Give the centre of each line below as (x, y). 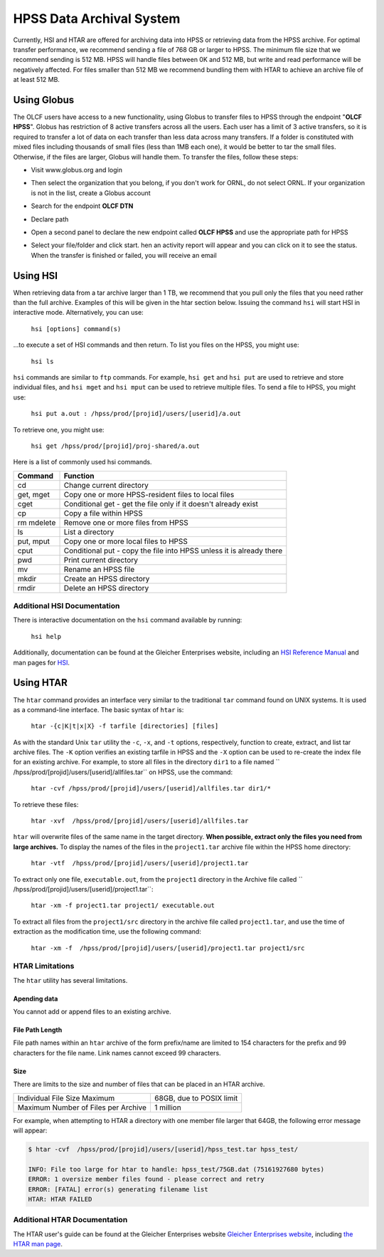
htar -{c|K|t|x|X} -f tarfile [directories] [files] (125, 726)
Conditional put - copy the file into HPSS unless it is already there (173, 551)
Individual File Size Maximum (66, 1098)
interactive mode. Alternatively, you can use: (78, 313)
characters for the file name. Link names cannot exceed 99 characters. (117, 1053)
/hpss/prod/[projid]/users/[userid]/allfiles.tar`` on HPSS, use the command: (123, 772)
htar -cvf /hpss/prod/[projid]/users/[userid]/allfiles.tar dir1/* (151, 788)
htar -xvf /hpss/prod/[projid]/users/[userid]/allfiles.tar (140, 821)
